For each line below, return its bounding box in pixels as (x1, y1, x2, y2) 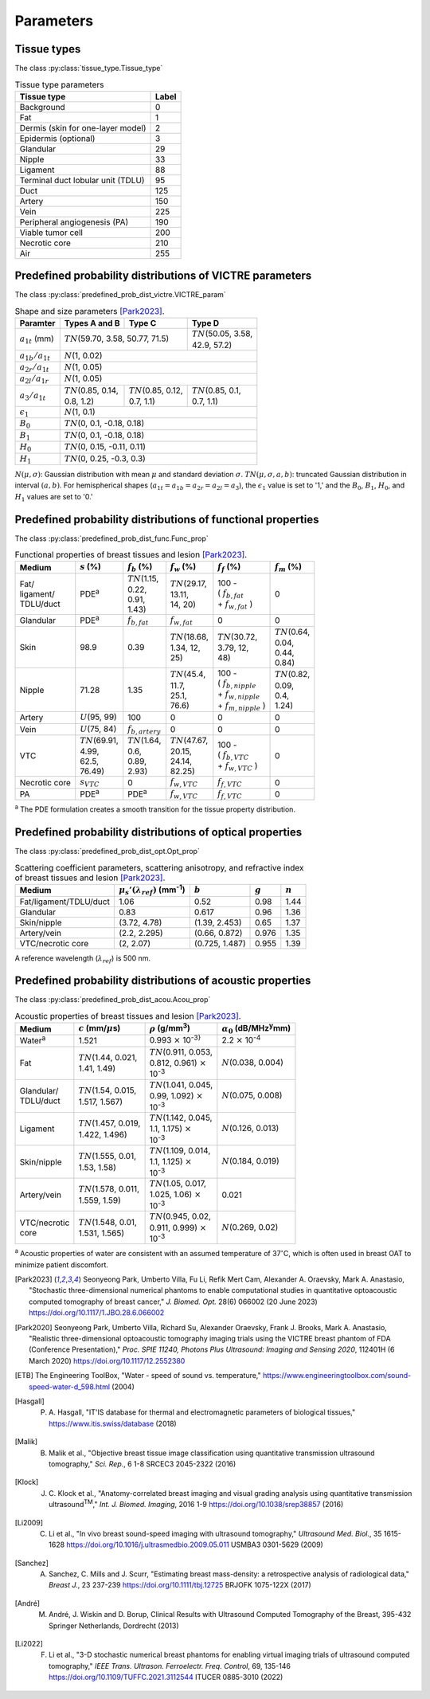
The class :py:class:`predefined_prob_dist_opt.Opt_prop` (14, 847, 201, 856)
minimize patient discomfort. (14, 1259, 109, 1270)
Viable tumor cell (19, 227, 84, 238)
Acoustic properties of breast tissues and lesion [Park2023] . (14, 1011, 242, 1022)
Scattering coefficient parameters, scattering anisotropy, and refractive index (14, 862, 304, 873)
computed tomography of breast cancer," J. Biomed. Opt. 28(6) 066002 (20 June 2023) (29, 1297, 318, 1306)
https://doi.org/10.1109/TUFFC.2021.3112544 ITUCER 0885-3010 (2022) (49, 1673, 283, 1682)
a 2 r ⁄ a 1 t (19, 362, 49, 374)
